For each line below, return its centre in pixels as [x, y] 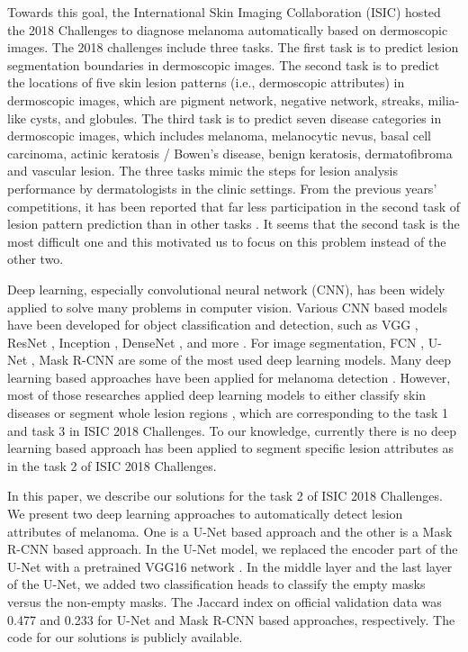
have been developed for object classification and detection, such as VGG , [213, 325]
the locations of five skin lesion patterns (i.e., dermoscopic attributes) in [206, 82]
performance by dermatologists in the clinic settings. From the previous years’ [222, 188]
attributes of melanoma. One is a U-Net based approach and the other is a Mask [230, 531]
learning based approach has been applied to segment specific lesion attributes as [231, 448]
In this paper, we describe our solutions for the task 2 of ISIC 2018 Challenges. [225, 496]
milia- [444, 100]
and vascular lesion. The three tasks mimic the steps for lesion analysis [202, 171]
